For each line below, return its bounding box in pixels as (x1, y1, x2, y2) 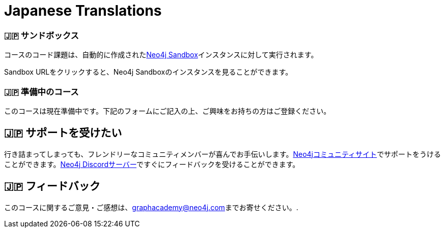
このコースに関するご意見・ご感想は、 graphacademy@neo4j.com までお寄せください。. (4, 203, 298, 212)
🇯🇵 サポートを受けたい (4, 126, 122, 140)
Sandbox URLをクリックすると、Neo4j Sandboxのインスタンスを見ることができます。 (4, 68, 293, 77)
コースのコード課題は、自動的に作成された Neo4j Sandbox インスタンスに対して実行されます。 (4, 50, 318, 59)
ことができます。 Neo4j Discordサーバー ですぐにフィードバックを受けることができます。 (4, 159, 300, 169)
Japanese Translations (4, 2, 162, 19)
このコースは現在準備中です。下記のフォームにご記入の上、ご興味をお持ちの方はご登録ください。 (4, 106, 331, 115)
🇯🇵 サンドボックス (4, 30, 79, 41)
